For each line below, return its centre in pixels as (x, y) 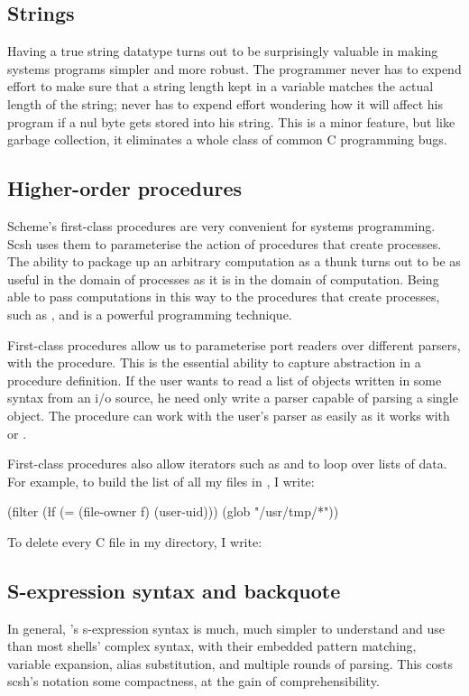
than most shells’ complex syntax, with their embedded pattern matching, (212, 646)
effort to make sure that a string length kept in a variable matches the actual (221, 86)
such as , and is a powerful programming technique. (150, 314)
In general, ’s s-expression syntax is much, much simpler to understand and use (226, 628)
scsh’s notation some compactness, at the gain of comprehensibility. (193, 681)
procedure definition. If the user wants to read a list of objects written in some (225, 380)
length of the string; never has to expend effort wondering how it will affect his (225, 103)
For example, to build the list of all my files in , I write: (161, 481)
